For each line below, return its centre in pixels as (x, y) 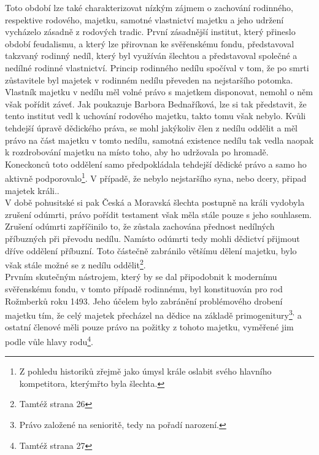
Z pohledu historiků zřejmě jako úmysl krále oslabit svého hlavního (145, 371)
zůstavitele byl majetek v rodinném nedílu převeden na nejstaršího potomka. (149, 80)
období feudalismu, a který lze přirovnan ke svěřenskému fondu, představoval (150, 43)
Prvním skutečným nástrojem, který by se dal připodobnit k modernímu (141, 277)
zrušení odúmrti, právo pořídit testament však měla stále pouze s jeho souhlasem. (159, 214)
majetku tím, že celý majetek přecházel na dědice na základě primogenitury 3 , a (153, 314)
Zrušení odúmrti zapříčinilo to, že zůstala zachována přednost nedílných (140, 226)
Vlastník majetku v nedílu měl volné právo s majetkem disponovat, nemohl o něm (159, 92)
